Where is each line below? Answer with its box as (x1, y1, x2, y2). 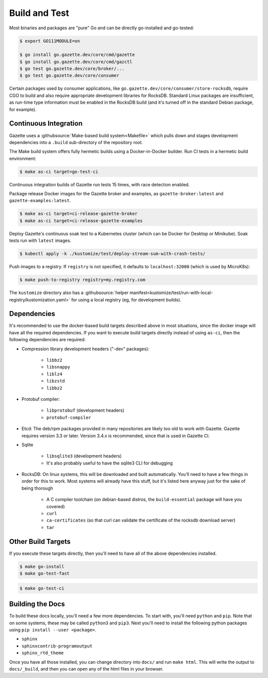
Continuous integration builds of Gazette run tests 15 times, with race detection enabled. (9, 181, 190, 187)
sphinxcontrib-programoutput (21, 643, 93, 649)
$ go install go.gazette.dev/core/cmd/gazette (19, 52, 135, 58)
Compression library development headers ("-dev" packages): (21, 346, 150, 352)
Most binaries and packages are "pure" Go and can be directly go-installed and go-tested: (9, 25, 194, 31)
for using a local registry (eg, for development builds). (71, 297, 182, 302)
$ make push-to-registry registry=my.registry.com (19, 277, 146, 283)
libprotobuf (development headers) (46, 407, 125, 413)
